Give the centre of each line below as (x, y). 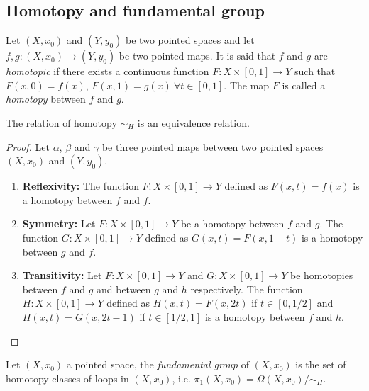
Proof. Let (28, 146)
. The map (247, 85)
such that (315, 71)
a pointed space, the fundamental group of (158, 364)
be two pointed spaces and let (190, 40)
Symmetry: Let (59, 223)
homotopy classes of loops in (67, 378)
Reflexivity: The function (81, 186)
